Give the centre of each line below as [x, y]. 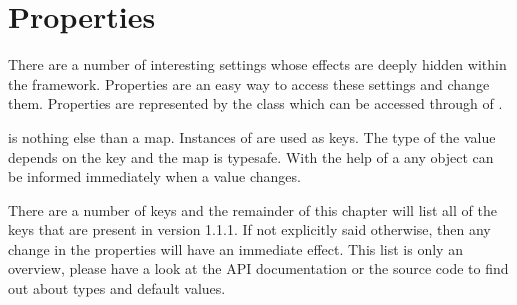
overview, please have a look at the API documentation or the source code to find [258, 268]
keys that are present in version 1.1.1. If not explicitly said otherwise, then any [249, 229]
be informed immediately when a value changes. [154, 176]
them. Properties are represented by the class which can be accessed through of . [255, 103]
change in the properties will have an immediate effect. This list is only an [235, 248]
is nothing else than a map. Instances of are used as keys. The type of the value [252, 136]
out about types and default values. [117, 288]
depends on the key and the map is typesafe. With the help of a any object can [251, 156]
